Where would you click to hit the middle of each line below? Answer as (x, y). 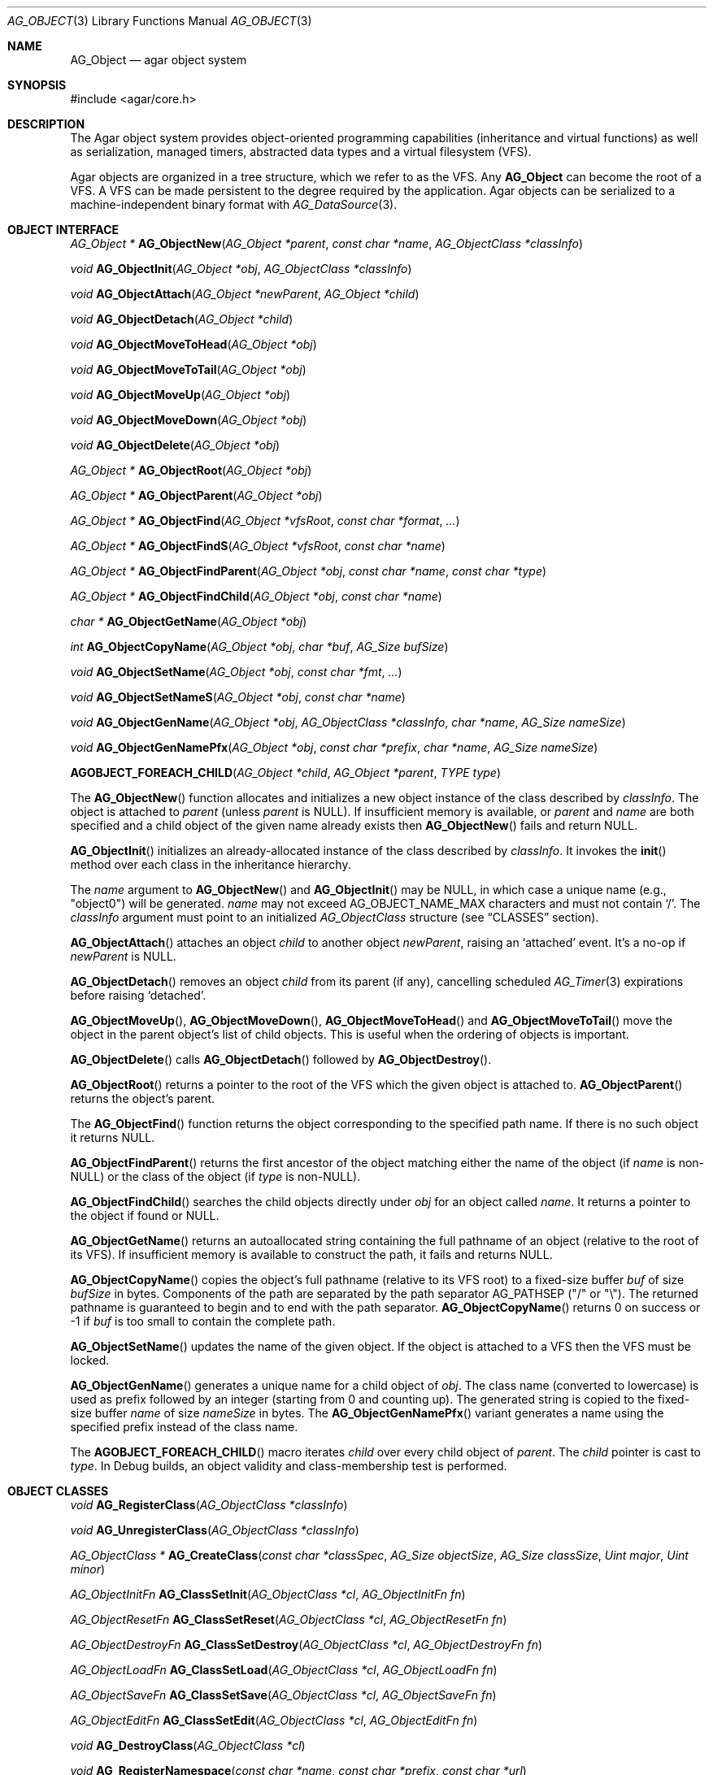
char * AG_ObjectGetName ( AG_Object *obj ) (189, 621)
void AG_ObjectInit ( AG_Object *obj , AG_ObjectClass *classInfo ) (241, 269)
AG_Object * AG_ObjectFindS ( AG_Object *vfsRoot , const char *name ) (258, 546)
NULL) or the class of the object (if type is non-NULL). (215, 1176)
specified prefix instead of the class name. (184, 1427)
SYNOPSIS (37, 85)
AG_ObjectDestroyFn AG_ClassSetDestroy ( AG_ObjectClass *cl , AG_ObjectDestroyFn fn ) (307, 1645)
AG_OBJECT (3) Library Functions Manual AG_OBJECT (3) (160, 21)
